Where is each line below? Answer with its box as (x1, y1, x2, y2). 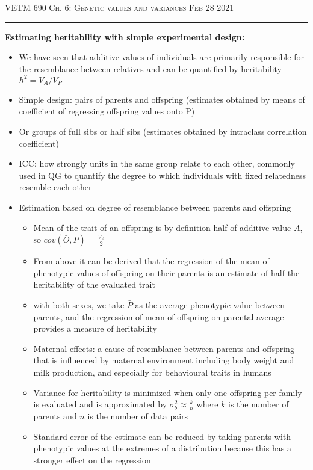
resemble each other (19, 181, 92, 193)
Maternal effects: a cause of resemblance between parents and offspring (33, 342, 294, 354)
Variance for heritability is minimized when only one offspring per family (33, 386, 302, 398)
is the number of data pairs (87, 409, 188, 422)
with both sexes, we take (33, 298, 125, 311)
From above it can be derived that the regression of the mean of (33, 255, 270, 267)
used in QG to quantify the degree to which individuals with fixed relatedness (19, 169, 306, 181)
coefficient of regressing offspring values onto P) (19, 105, 195, 117)
